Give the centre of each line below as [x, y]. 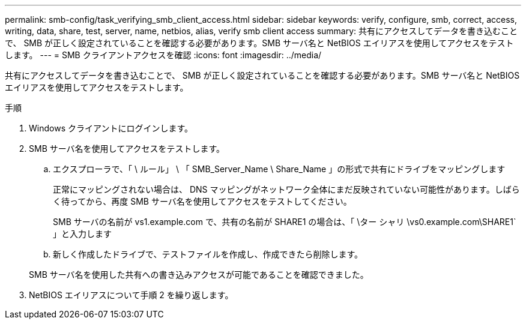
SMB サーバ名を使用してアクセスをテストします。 [127, 148]
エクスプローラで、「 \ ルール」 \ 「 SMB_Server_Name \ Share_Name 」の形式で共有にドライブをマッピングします [279, 169]
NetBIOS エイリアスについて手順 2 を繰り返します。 [131, 295]
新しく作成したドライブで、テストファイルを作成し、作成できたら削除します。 [208, 254]
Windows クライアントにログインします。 [111, 128]
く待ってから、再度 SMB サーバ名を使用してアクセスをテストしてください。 [202, 201]
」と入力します [82, 234]
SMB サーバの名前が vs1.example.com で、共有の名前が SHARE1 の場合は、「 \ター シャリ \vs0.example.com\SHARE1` [285, 222]
